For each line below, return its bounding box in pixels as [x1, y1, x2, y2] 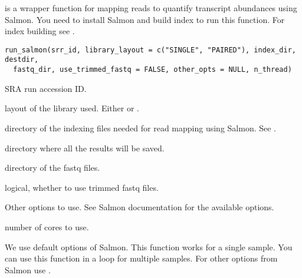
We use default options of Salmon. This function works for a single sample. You [5, 240, 293, 253]
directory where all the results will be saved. [5, 141, 165, 154]
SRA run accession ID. [5, 82, 87, 94]
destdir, [5, 55, 39, 64]
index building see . [5, 25, 75, 37]
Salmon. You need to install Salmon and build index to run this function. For [5, 13, 285, 25]
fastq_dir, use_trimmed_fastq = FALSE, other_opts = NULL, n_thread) [13, 65, 292, 74]
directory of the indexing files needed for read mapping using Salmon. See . [5, 121, 277, 134]
